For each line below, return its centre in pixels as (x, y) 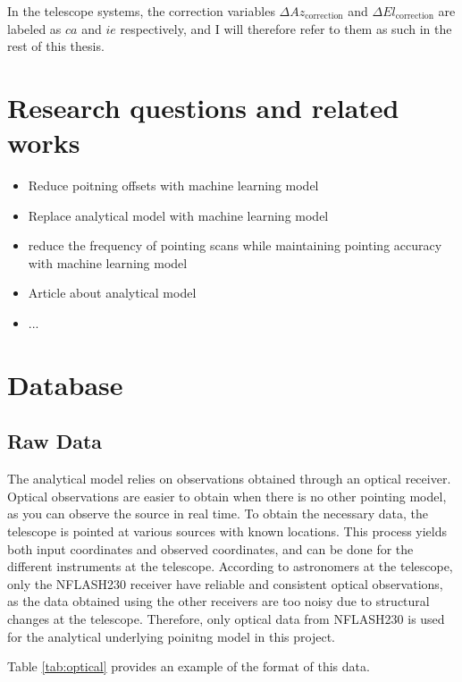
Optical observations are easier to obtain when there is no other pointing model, (227, 496)
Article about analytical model (112, 293)
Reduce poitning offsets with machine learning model (173, 185)
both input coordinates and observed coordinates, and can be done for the (210, 548)
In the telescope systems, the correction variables (141, 11)
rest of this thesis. (56, 46)
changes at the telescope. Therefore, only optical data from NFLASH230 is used (226, 618)
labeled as (34, 28)
